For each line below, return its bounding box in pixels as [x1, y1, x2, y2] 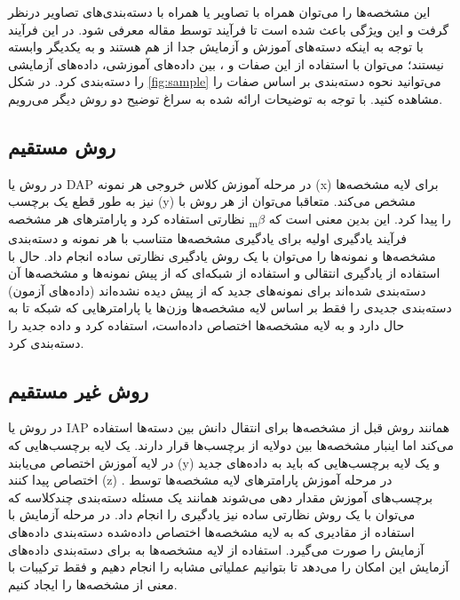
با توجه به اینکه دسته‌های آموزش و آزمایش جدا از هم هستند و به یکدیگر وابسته [8, 37, 424, 56]
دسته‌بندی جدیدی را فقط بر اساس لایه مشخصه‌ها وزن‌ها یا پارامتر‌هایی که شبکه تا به [8, 298, 452, 317]
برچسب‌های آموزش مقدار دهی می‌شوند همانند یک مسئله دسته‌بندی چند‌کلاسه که [8, 487, 433, 506]
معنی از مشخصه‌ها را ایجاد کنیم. [8, 574, 178, 593]
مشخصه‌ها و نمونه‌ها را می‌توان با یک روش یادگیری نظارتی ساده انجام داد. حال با [8, 246, 436, 264]
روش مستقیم [8, 132, 116, 160]
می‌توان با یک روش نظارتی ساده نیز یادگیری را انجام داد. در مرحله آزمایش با [8, 505, 416, 524]
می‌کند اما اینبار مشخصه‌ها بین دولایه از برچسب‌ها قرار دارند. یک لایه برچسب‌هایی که [8, 436, 455, 454]
